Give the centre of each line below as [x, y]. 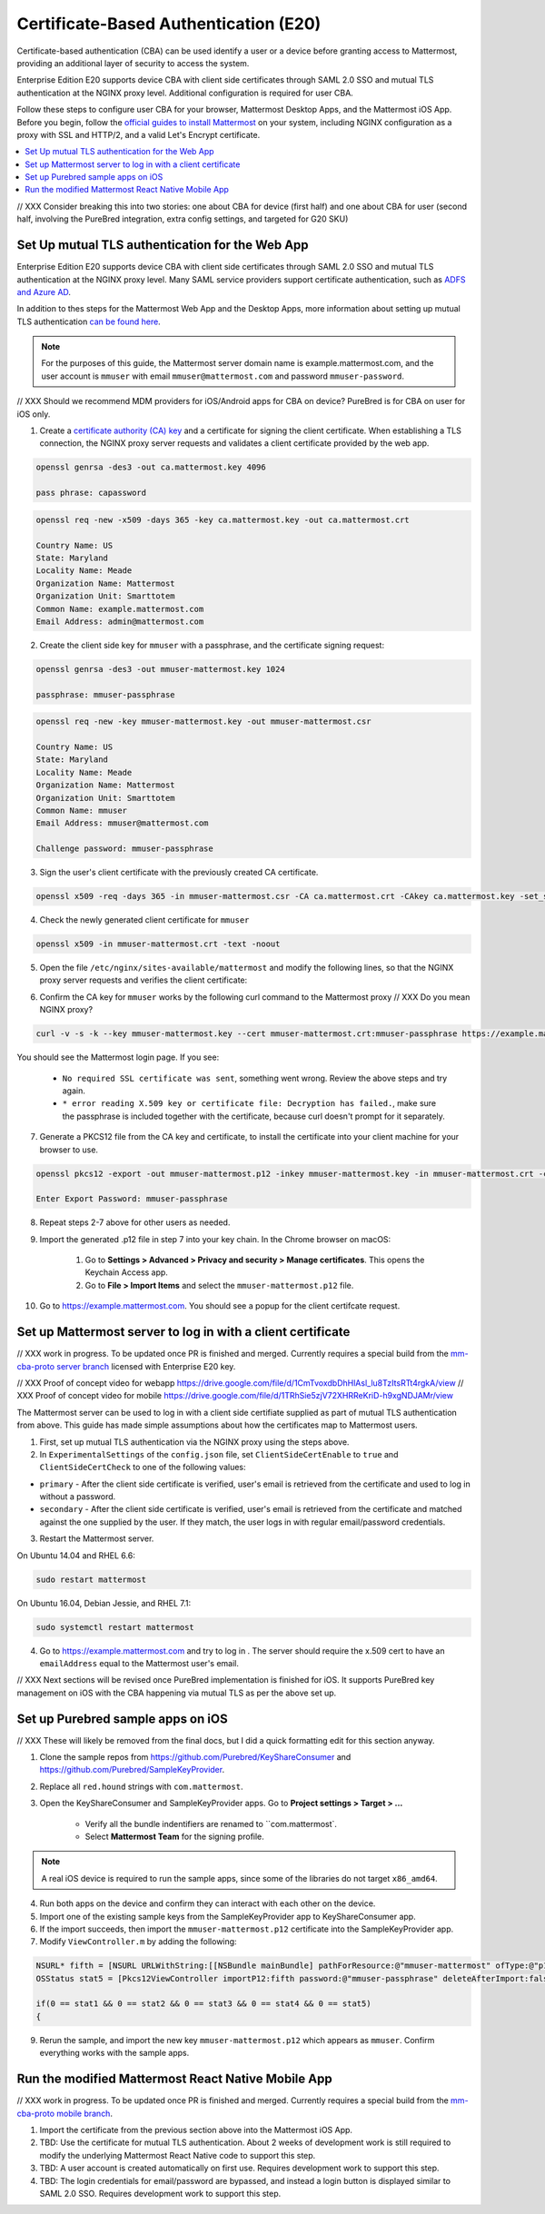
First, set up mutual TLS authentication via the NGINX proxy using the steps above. [194, 1442]
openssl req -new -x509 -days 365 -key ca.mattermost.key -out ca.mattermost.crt [223, 519]
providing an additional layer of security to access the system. [133, 63]
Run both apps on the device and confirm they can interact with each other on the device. [208, 1903]
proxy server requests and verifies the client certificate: [144, 980]
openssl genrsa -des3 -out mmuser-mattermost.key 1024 [160, 669]
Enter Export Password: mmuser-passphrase [132, 1199]
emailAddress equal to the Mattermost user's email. [139, 1663]
